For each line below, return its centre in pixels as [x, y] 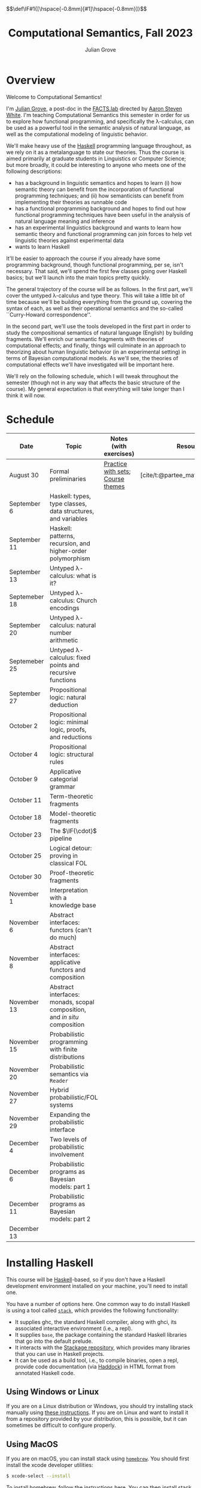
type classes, [68, 503]
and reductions [71, 737]
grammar [63, 787]
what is [86, 575]
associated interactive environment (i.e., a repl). [74, 1328]
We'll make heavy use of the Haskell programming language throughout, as [99, 145]
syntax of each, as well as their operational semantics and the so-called [95, 308]
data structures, [72, 511]
